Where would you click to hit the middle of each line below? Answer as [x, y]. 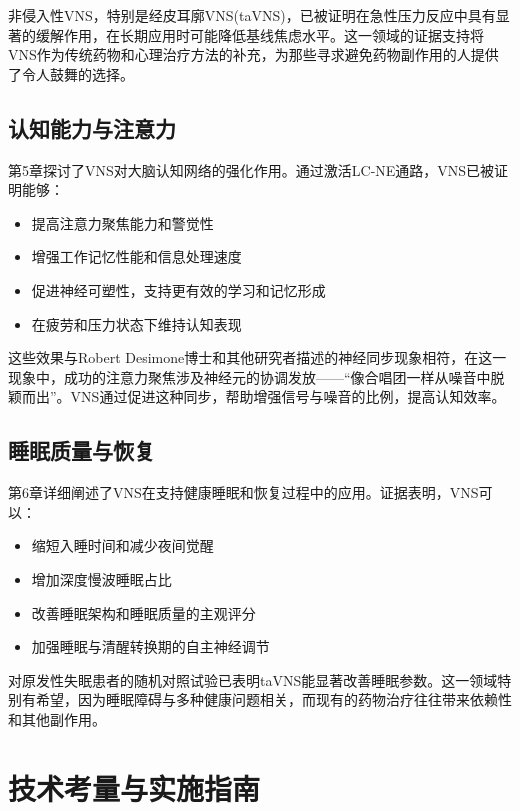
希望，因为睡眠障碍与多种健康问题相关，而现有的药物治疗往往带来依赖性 [273, 699]
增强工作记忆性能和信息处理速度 [136, 256]
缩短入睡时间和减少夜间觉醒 [122, 545]
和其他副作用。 [57, 718]
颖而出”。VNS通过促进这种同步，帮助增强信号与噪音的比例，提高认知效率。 [257, 396]
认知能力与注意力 [92, 127]
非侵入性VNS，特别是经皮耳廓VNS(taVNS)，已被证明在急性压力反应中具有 [252, 15]
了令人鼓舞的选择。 [71, 73]
